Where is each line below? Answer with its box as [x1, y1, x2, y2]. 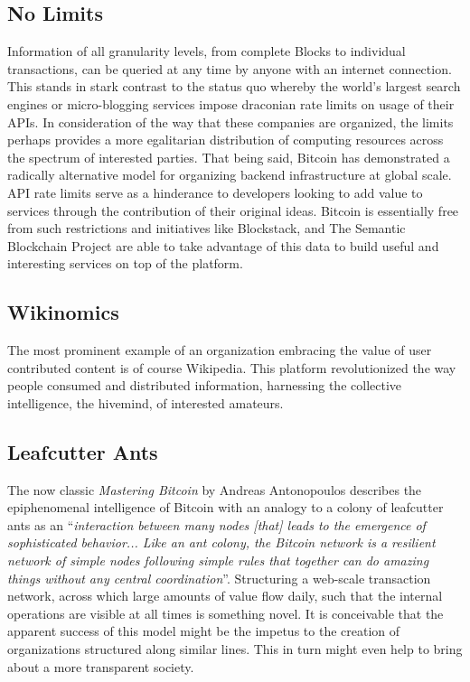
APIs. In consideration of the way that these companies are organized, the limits [7, 112, 454, 131]
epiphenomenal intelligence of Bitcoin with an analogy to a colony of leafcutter [7, 498, 444, 517]
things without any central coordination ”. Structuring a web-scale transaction [7, 568, 431, 587]
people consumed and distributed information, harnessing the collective [7, 376, 402, 395]
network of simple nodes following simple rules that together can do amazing [7, 551, 429, 570]
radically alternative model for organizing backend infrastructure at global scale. [7, 165, 452, 184]
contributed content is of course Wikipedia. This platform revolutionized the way [7, 358, 456, 377]
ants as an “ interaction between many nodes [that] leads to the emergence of [7, 515, 426, 534]
